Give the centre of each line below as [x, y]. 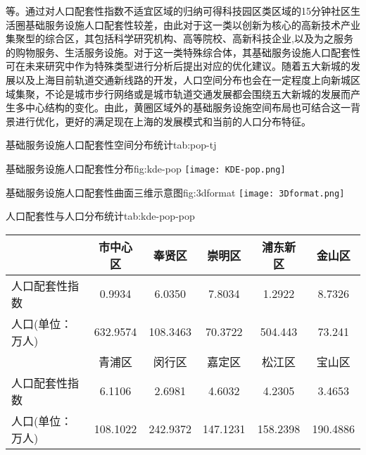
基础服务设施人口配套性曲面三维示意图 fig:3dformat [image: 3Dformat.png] [175, 192]
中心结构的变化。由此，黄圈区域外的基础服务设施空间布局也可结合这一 [188, 107]
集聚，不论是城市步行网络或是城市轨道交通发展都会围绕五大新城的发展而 [183, 93]
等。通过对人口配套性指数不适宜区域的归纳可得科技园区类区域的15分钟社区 [178, 11]
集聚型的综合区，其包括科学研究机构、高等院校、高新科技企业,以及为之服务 [179, 38]
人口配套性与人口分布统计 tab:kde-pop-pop [100, 216]
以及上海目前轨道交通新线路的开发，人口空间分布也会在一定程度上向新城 [183, 79]
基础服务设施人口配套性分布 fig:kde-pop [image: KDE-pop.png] [146, 168]
